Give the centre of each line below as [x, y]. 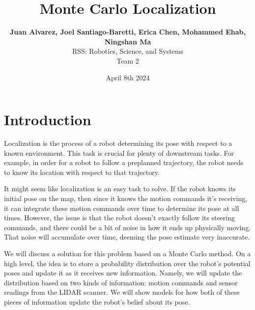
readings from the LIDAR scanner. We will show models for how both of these [122, 292]
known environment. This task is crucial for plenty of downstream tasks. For [119, 153]
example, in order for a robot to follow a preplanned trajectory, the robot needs [124, 162]
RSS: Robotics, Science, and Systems [128, 51]
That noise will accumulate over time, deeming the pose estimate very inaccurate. [127, 237]
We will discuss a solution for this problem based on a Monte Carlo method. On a [127, 253]
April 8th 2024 [128, 77]
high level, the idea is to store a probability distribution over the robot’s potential [127, 263]
